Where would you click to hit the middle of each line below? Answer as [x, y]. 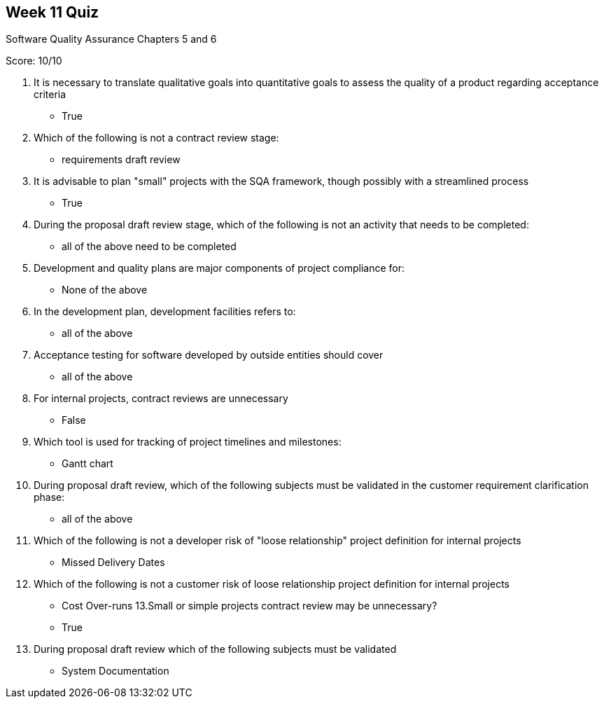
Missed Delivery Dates [113, 562]
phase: [49, 497]
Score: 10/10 [34, 61]
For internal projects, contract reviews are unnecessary [161, 399]
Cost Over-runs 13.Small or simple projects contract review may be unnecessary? [250, 606]
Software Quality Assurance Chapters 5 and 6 [111, 39]
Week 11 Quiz [52, 12]
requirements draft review [121, 160]
